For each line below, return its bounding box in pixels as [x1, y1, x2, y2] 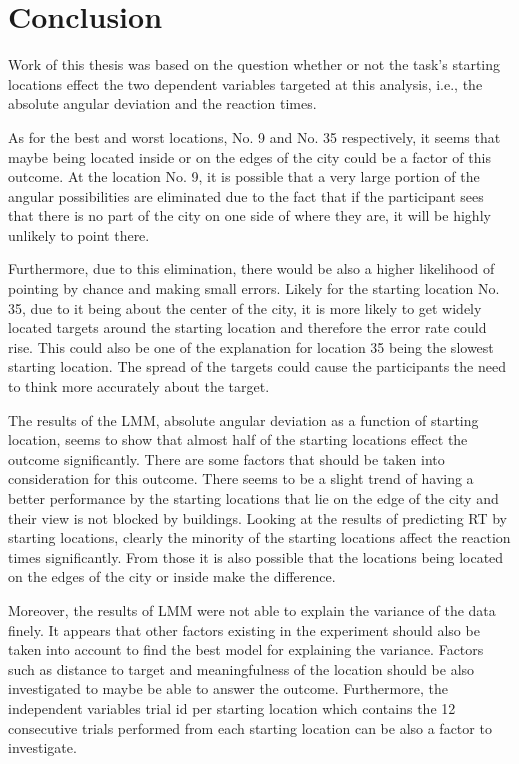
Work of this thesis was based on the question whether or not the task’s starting [8, 54, 501, 75]
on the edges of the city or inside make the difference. [8, 566, 336, 587]
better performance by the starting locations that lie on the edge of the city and [8, 488, 499, 508]
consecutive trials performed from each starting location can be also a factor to [8, 717, 492, 738]
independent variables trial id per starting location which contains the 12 [8, 697, 456, 718]
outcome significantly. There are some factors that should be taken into [8, 448, 445, 469]
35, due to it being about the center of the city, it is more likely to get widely [8, 297, 482, 318]
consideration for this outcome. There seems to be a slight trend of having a [8, 468, 474, 489]
